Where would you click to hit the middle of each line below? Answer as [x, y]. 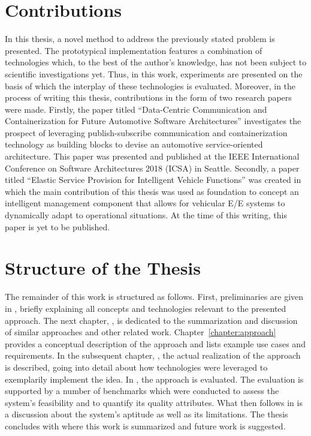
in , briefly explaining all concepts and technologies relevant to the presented [146, 308]
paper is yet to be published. [58, 226]
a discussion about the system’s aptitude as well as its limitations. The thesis [147, 414]
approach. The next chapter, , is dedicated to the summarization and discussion [151, 320]
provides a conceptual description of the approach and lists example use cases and [155, 343]
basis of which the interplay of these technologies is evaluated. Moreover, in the [150, 85]
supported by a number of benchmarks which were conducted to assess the [142, 391]
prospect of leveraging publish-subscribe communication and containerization [146, 132]
